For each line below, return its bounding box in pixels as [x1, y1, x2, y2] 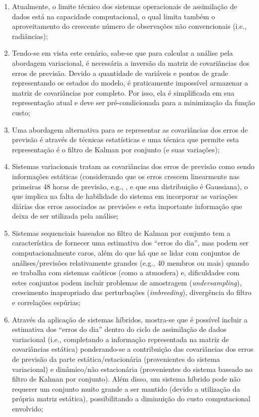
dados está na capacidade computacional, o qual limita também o [12, 11, 215, 21]
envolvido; [12, 403, 44, 413]
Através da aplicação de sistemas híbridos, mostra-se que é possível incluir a [12, 314, 248, 324]
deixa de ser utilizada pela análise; [12, 211, 118, 221]
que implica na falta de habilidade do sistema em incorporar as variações [12, 191, 238, 201]
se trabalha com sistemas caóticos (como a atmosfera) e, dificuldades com [12, 267, 240, 278]
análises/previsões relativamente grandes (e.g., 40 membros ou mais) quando [12, 257, 249, 268]
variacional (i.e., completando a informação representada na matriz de [12, 333, 229, 344]
